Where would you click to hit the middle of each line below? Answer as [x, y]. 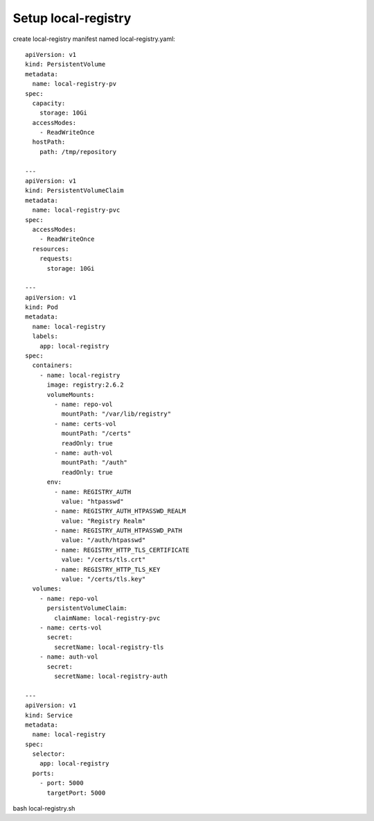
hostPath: [49, 142]
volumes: [47, 589]
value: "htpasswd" [92, 501]
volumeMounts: [71, 395]
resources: [51, 249]
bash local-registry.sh [44, 809]
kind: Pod [42, 307]
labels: [45, 336]
